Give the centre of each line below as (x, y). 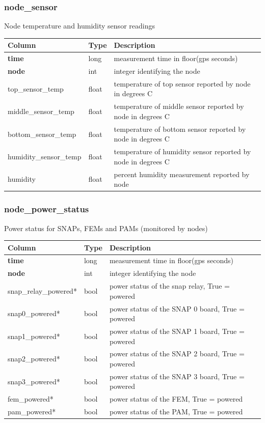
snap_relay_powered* (42, 290)
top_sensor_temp (36, 88)
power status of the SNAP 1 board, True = (177, 331)
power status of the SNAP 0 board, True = (177, 308)
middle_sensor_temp (41, 111)
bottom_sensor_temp (42, 134)
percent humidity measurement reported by (182, 174)
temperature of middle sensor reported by (179, 106)
